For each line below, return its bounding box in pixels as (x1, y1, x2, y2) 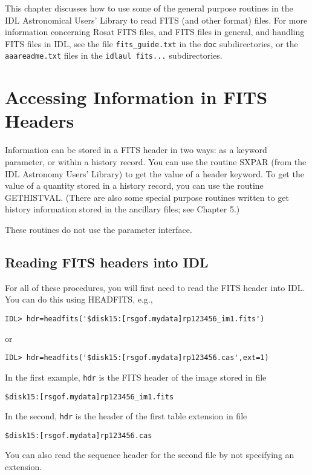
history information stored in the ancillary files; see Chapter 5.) (5, 203, 240, 215)
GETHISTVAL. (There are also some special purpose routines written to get (5, 191, 290, 203)
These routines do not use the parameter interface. (5, 223, 192, 235)
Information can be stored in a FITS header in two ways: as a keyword (5, 143, 267, 156)
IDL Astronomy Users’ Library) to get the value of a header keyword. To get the (5, 167, 304, 180)
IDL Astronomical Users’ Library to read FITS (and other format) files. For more (5, 13, 308, 26)
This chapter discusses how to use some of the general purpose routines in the (5, 2, 293, 14)
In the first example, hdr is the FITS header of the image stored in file (5, 370, 267, 383)
